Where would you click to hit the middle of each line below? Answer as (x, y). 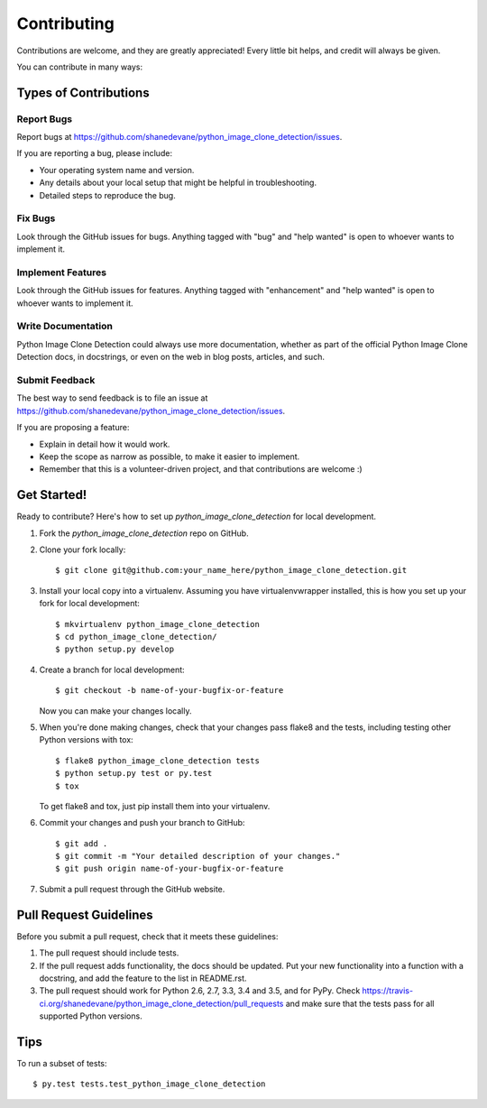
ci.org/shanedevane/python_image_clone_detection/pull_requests (161, 1003)
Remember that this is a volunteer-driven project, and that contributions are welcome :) (201, 469)
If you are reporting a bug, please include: (95, 153)
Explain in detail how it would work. (105, 444)
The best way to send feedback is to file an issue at (112, 398)
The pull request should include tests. (109, 953)
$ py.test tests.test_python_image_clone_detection (149, 1084)
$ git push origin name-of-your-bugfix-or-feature (170, 869)
